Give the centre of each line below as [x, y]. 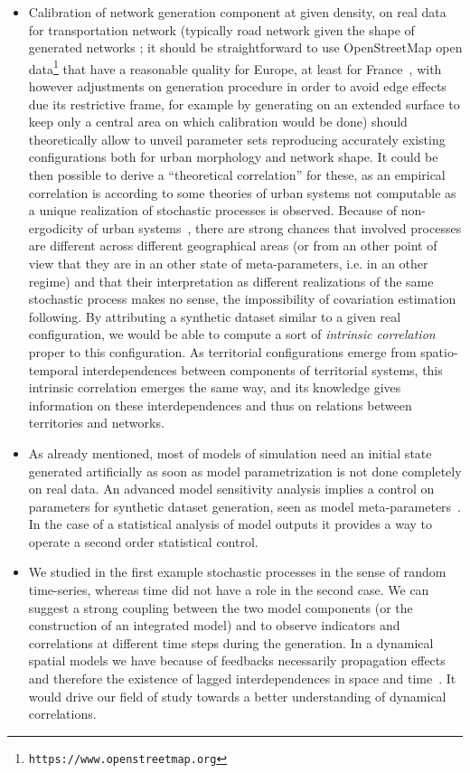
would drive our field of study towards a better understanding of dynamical [237, 696]
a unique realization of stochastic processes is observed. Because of [213, 210]
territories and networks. [96, 423]
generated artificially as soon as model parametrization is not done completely [245, 471]
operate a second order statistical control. [143, 541]
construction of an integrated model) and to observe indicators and [214, 625]
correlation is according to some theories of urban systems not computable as [242, 192]
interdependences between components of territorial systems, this [263, 369]
